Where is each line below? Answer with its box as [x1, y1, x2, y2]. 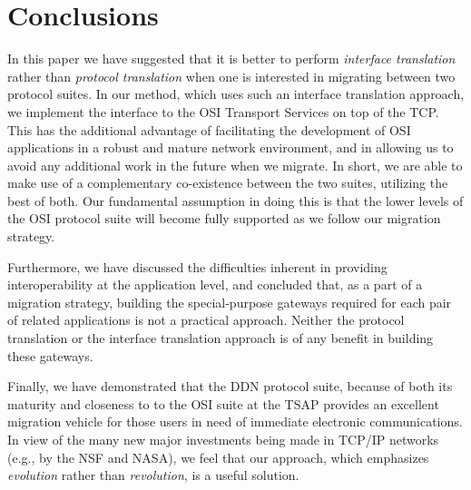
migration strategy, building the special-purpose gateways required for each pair [7, 292, 452, 311]
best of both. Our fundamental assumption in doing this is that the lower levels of [7, 191, 464, 210]
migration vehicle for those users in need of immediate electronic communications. [7, 412, 463, 431]
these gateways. [7, 346, 93, 365]
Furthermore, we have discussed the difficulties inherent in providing [7, 257, 388, 276]
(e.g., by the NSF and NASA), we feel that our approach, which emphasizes [7, 447, 429, 466]
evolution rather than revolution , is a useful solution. [7, 465, 299, 485]
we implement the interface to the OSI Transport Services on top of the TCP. [7, 102, 439, 121]
